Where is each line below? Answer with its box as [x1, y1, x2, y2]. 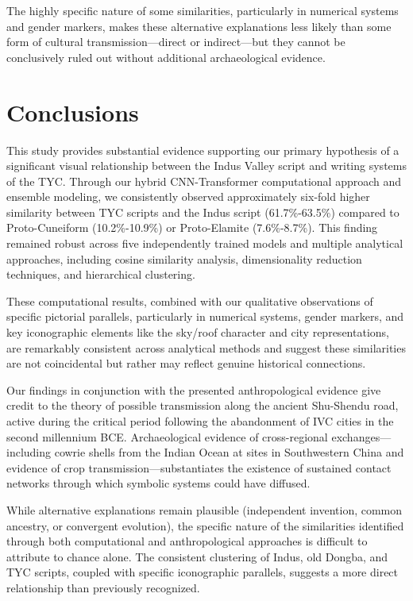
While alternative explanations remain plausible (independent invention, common [6, 501, 403, 518]
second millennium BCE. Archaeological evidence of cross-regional [6, 428, 328, 445]
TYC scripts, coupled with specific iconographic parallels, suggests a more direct [6, 564, 399, 580]
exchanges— [331, 428, 392, 445]
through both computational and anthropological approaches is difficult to [6, 533, 368, 549]
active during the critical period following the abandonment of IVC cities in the [6, 413, 394, 429]
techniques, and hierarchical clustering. [6, 266, 195, 283]
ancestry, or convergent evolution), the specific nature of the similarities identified [6, 517, 404, 534]
